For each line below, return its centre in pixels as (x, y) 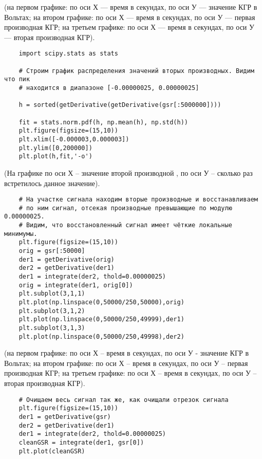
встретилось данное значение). (52, 183)
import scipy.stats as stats (68, 54)
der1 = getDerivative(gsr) (65, 417)
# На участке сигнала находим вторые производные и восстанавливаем (138, 200)
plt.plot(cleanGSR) (52, 451)
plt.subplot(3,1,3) (52, 328)
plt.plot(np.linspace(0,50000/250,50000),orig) (101, 302)
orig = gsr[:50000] (52, 251)
